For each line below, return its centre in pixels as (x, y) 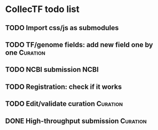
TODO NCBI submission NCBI (52, 70)
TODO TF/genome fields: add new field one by (79, 44)
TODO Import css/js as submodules (62, 28)
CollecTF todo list (42, 9)
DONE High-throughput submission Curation (76, 121)
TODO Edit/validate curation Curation (64, 104)
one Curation (25, 52)
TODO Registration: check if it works (64, 87)
